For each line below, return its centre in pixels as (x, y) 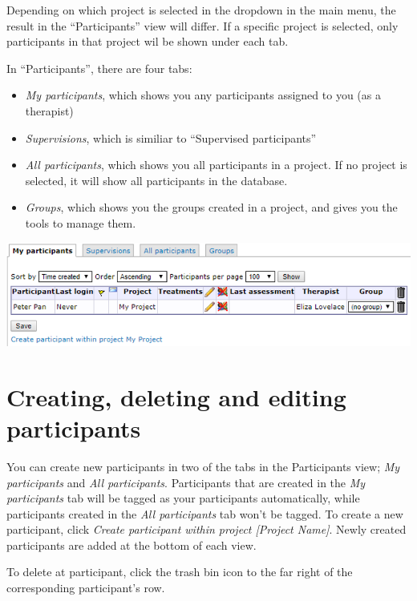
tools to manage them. (81, 222)
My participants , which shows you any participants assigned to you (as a (203, 95)
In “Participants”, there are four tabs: (99, 68)
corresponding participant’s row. (86, 588)
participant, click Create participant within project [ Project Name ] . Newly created (206, 529)
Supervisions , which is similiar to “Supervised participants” (171, 137)
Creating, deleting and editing (176, 396)
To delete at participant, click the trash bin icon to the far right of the (180, 572)
